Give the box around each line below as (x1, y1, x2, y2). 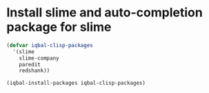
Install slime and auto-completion (6, 5, 203, 21)
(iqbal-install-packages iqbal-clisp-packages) (6, 80, 146, 87)
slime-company (19, 55, 59, 62)
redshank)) (19, 67, 50, 75)
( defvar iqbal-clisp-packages (6, 42, 94, 49)
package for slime (6, 19, 112, 35)
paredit (19, 61, 41, 68)
